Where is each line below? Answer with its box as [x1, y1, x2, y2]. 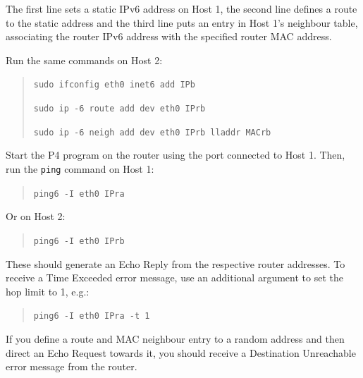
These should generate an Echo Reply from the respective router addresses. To [6, 256, 345, 271]
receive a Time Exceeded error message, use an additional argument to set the [6, 270, 343, 285]
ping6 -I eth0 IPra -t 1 [33, 311, 150, 322]
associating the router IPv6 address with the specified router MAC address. [6, 29, 332, 44]
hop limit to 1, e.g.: [6, 283, 90, 298]
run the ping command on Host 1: [6, 161, 154, 176]
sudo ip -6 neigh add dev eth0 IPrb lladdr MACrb [33, 127, 271, 138]
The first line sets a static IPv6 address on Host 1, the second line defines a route [6, 1, 357, 16]
